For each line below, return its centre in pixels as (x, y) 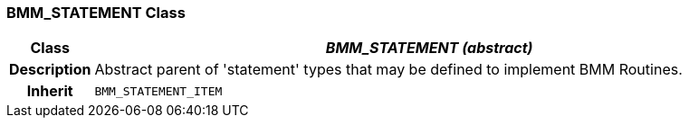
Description (50, 70)
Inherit (50, 91)
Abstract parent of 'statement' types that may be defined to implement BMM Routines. (388, 70)
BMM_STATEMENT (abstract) (429, 48)
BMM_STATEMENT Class (96, 13)
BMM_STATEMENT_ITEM (158, 91)
